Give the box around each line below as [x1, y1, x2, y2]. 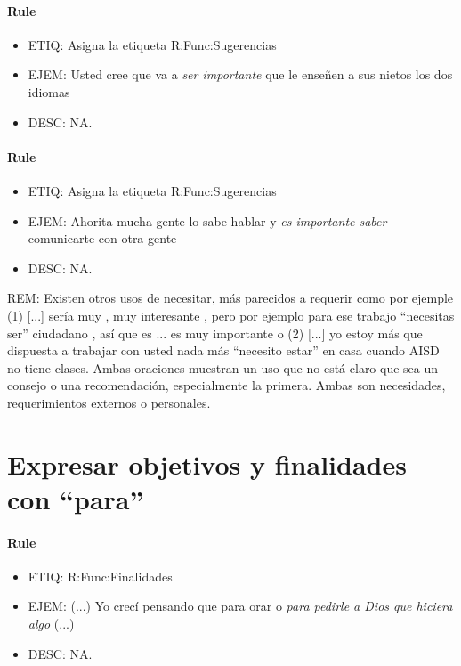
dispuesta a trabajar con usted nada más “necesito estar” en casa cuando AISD [7, 341, 440, 360]
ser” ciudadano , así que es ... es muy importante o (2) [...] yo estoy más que [7, 323, 423, 342]
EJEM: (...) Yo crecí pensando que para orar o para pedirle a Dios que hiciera [28, 597, 453, 615]
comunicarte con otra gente [28, 229, 177, 248]
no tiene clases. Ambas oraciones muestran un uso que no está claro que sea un [7, 358, 439, 377]
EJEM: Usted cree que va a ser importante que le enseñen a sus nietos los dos [28, 65, 453, 84]
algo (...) [28, 614, 75, 633]
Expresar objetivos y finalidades [7, 445, 407, 482]
